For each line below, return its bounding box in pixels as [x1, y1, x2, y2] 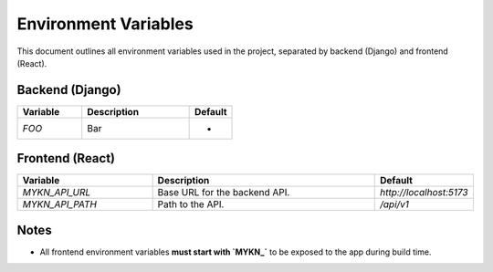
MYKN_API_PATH [22, 198, 98, 211]
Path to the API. [157, 198, 225, 211]
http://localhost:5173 [379, 186, 469, 199]
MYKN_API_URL [22, 186, 91, 199]
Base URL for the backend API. [157, 186, 290, 199]
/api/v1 [379, 198, 410, 211]
